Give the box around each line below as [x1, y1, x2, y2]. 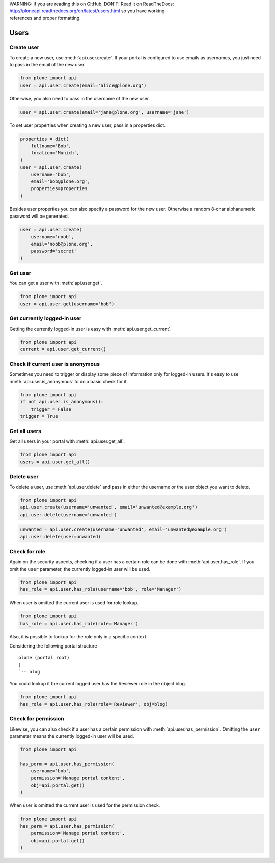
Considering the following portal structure [9, 643, 97, 649]
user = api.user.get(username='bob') [20, 301, 115, 307]
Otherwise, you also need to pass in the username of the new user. [9, 95, 150, 101]
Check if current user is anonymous [9, 361, 100, 368]
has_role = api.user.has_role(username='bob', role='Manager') [20, 586, 182, 592]
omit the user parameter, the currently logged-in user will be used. [9, 565, 150, 572]
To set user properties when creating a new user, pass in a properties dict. [9, 122, 166, 128]
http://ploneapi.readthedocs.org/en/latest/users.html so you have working [9, 8, 165, 14]
